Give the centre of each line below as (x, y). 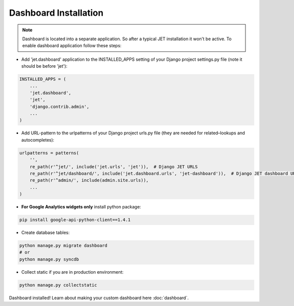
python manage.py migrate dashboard (63, 246)
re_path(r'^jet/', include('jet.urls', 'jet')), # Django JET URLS (114, 166)
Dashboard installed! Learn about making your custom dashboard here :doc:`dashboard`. (99, 298)
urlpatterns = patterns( (49, 153)
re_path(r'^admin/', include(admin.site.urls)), (89, 180)
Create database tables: (46, 232)
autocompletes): (38, 140)
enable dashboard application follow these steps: (72, 46)
